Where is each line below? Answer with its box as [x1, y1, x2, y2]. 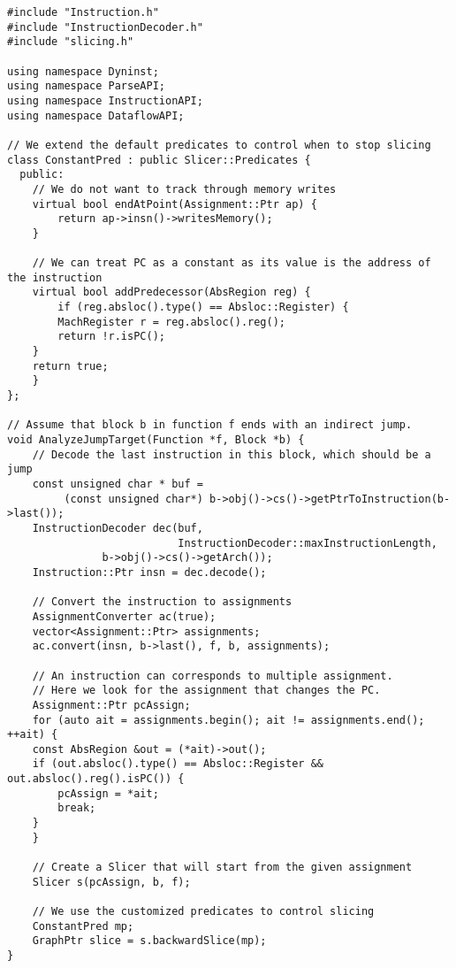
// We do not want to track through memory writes [32, 182, 337, 196]
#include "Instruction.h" [7, 6, 159, 19]
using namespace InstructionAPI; [7, 94, 203, 107]
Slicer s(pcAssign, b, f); [32, 875, 191, 888]
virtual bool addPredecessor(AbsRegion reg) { [32, 286, 311, 299]
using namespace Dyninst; [7, 65, 159, 78]
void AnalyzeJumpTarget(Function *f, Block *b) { [7, 434, 305, 447]
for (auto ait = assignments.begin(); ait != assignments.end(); [32, 713, 425, 726]
